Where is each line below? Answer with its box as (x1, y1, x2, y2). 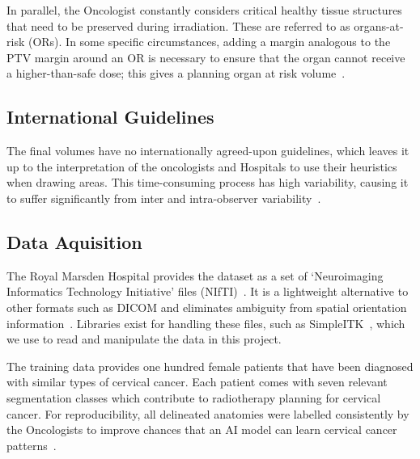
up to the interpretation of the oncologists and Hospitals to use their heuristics (6, 158, 397, 175)
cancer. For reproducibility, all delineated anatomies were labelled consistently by (6, 405, 409, 422)
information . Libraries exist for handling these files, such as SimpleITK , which (6, 314, 405, 331)
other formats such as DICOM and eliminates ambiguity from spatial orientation (6, 298, 407, 315)
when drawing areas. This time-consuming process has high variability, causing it (6, 174, 409, 191)
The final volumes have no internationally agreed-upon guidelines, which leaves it (6, 142, 409, 159)
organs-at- (354, 17, 404, 34)
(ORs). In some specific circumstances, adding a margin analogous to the (28, 33, 391, 50)
